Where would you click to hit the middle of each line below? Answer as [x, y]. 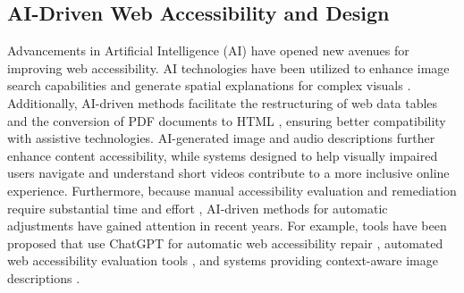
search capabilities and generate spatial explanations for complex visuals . [209, 85]
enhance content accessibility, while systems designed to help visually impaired [223, 155]
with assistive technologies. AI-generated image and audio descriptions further [221, 138]
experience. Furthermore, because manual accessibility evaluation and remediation [232, 190]
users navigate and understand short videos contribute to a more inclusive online [228, 173]
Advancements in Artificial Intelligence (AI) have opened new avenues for [208, 50]
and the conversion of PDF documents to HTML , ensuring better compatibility [227, 120]
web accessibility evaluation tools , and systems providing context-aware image [223, 260]
